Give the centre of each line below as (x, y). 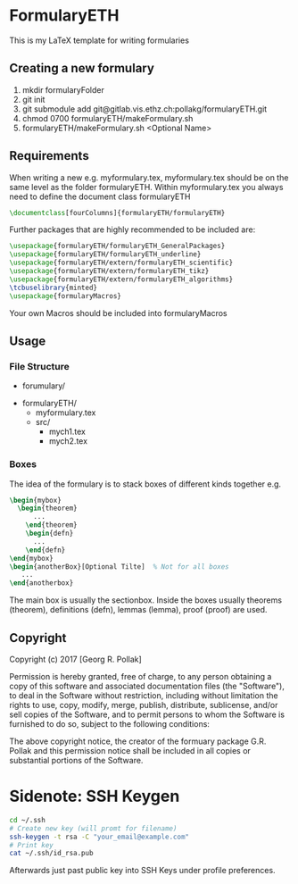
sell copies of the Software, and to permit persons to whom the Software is (147, 714)
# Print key (31, 845)
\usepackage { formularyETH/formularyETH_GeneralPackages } (117, 246)
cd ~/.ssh (28, 820)
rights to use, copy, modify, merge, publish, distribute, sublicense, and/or (144, 705)
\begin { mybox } (36, 500)
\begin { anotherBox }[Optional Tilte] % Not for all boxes (119, 567)
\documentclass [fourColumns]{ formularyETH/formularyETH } (117, 213)
